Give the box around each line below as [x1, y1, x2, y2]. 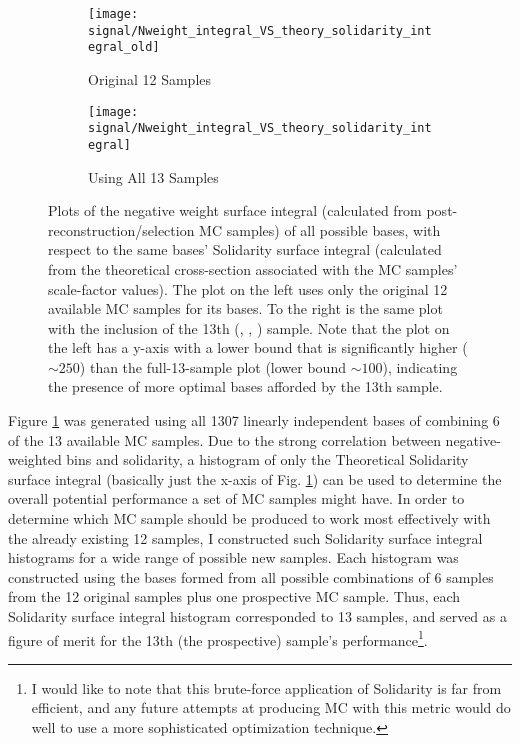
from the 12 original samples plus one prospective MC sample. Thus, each [8, 586, 461, 607]
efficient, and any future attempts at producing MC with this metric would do [31, 697, 511, 718]
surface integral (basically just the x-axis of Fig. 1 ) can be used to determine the [8, 468, 502, 489]
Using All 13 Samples [88, 166, 219, 187]
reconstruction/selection [48, 219, 195, 240]
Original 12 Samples [88, 68, 212, 89]
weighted [8, 449, 62, 470]
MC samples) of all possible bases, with [199, 219, 441, 240]
